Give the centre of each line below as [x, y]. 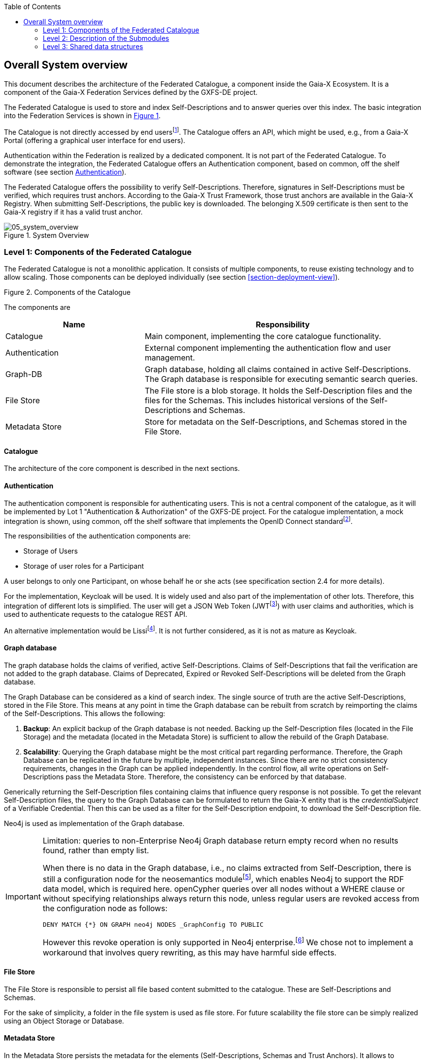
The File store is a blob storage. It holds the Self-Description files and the [278, 391]
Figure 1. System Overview [46, 235]
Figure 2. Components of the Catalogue [67, 292]
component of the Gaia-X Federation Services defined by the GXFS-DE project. [131, 92]
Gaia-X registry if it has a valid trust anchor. [73, 212]
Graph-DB [24, 374]
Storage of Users [51, 551]
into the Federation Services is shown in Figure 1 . [82, 115]
